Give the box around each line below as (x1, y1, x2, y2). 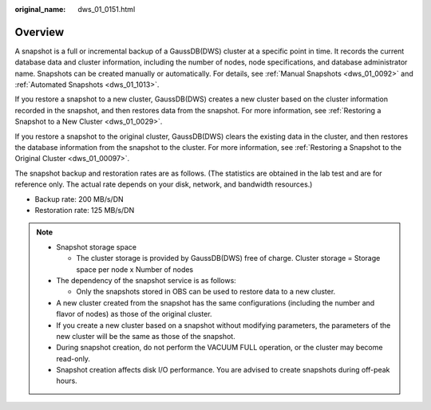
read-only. (56, 353, 91, 363)
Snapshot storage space (56, 242, 137, 251)
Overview (14, 25, 65, 39)
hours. (56, 376, 77, 386)
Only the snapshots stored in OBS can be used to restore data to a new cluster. (76, 287, 336, 297)
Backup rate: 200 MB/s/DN (34, 194, 124, 203)
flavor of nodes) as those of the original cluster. (56, 309, 212, 319)
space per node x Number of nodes (76, 264, 194, 274)
